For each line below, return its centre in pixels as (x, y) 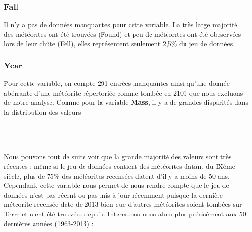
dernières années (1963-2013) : (49, 223)
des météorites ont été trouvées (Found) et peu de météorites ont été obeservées (123, 34)
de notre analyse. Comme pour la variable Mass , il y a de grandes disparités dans (126, 102)
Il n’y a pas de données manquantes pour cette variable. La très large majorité (121, 25)
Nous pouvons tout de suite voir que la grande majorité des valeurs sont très (118, 157)
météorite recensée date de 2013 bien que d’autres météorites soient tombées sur (123, 204)
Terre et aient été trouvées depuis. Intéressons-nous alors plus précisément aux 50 (125, 213)
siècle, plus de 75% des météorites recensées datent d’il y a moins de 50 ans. (117, 175)
